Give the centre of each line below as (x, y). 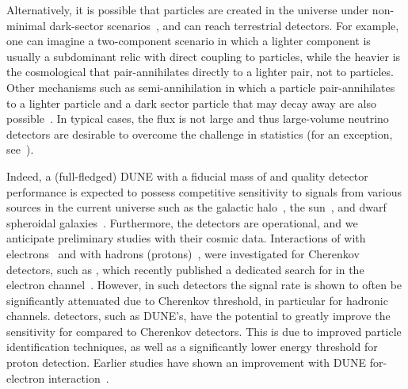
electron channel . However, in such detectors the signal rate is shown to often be (204, 285)
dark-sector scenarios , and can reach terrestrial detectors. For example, (224, 25)
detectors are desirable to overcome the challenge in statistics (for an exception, (200, 133)
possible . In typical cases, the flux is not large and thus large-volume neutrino (198, 118)
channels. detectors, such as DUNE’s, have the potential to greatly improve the (198, 316)
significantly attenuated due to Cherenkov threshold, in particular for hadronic (197, 300)
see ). (20, 149)
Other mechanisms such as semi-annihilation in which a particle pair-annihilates (201, 87)
